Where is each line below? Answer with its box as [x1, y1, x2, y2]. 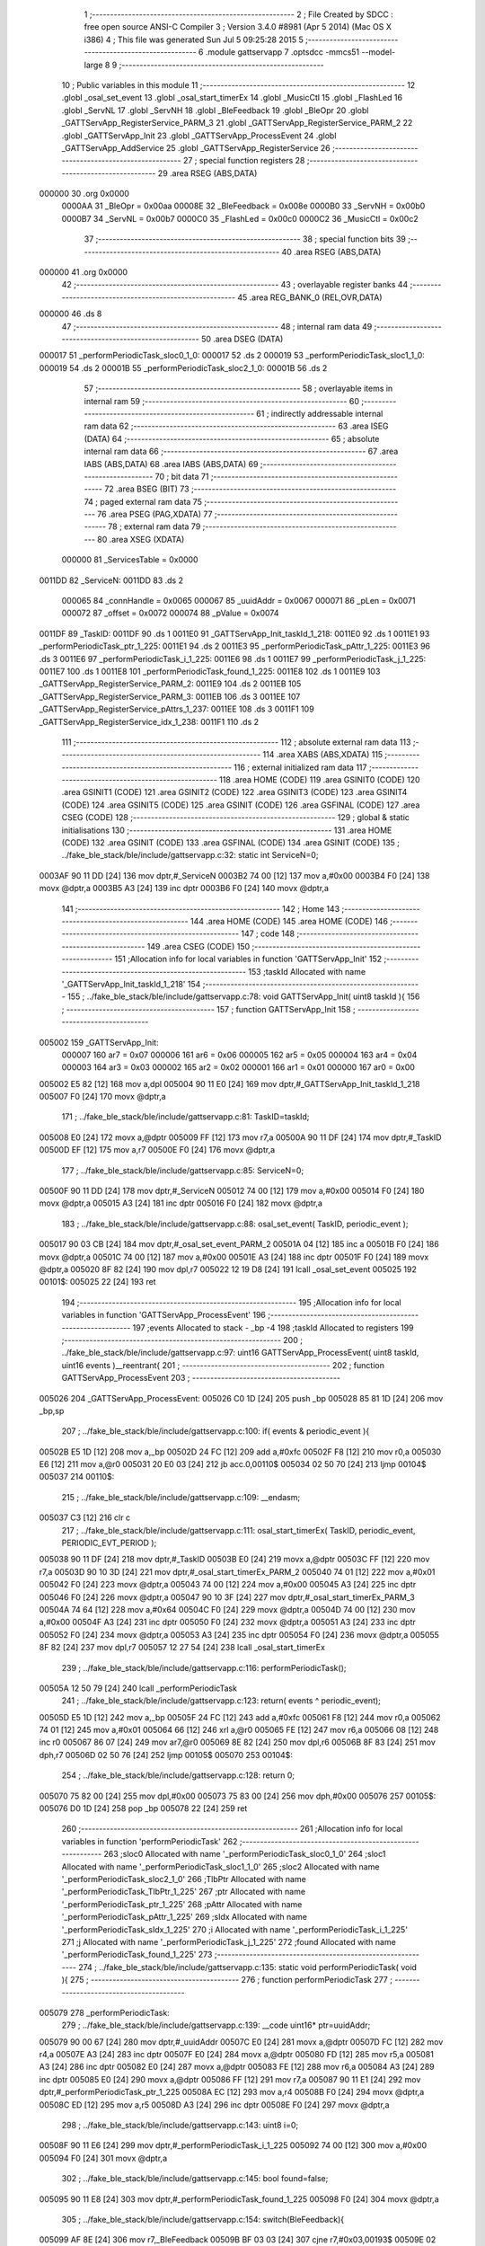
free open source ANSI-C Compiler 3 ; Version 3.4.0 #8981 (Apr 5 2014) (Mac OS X [84, 22, 392, 32]
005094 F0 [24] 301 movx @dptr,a [39, 2153, 168, 2163]
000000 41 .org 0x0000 [39, 267, 128, 278]
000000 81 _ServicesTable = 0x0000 [61, 554, 198, 565]
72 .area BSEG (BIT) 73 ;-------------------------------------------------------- [104, 483, 397, 494]
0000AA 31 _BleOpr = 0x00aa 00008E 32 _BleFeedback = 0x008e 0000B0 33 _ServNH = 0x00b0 [61, 200, 426, 211]
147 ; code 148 [241, 928, 295, 939]
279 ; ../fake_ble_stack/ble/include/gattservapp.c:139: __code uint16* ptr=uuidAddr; [61, 2020, 371, 2030]
